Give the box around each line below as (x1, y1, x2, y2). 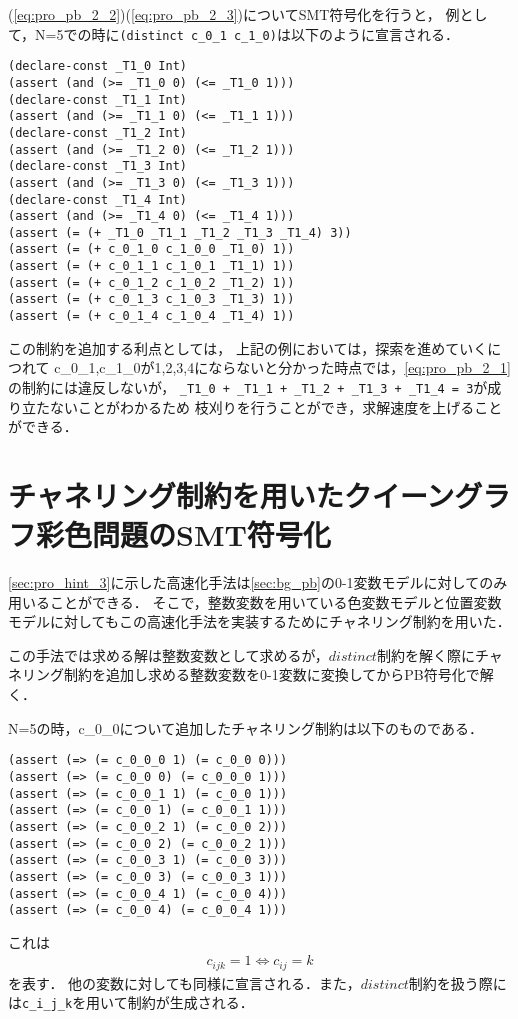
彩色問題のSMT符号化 (36, 514, 331, 555)
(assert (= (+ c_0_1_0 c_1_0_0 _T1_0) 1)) (8, 242, 295, 257)
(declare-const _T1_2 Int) (8, 125, 187, 140)
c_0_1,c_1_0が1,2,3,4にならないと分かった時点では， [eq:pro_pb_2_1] (54, 357, 511, 378)
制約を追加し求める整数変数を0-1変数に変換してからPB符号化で (63, 664, 480, 685)
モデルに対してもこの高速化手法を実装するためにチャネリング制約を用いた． (8, 611, 511, 632)
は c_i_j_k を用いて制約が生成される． (8, 992, 254, 1013)
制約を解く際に (376, 644, 475, 665)
